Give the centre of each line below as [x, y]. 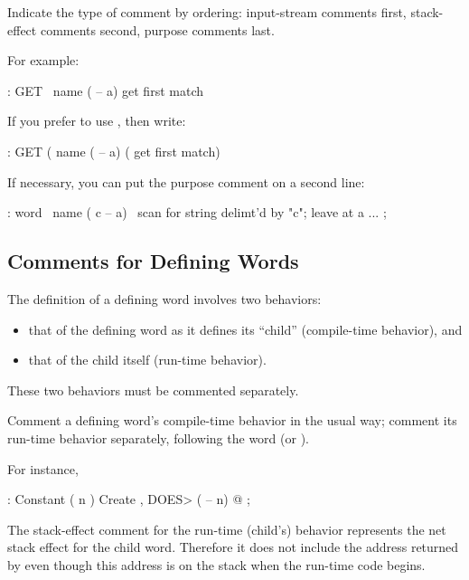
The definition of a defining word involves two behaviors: [164, 298]
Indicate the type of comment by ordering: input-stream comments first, [207, 12]
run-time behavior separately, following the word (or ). [158, 437]
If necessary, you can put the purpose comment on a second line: [186, 181]
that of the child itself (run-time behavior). [147, 360]
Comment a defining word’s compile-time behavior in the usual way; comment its [232, 420]
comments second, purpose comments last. [157, 29]
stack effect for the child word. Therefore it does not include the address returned [233, 547]
